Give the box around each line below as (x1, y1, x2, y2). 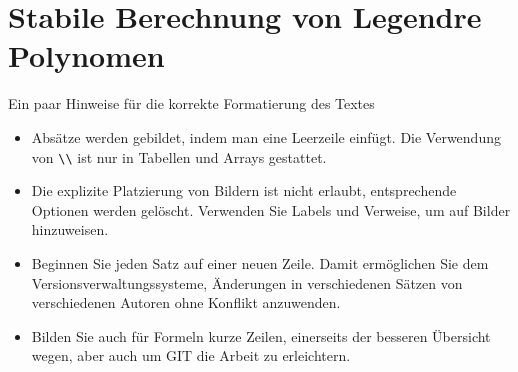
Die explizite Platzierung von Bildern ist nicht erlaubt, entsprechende (31, 180, 457, 201)
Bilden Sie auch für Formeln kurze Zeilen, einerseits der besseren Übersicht (31, 325, 491, 346)
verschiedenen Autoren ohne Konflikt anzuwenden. (31, 292, 341, 313)
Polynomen (8, 35, 165, 76)
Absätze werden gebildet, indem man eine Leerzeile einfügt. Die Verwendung (31, 126, 501, 147)
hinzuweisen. (31, 219, 109, 240)
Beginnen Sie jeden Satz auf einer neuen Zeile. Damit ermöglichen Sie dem (31, 252, 489, 273)
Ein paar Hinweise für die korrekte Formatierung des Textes (8, 93, 375, 114)
